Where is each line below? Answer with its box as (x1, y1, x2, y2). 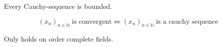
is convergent (72, 18, 112, 25)
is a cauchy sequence (156, 18, 219, 25)
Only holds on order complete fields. (4, 34, 113, 44)
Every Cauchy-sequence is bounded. (4, 1, 112, 11)
